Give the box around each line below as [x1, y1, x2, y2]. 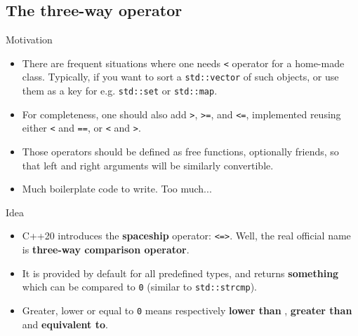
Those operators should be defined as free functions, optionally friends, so [22, 144, 339, 159]
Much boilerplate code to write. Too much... [22, 181, 212, 196]
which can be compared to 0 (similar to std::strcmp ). [22, 279, 257, 294]
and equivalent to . [22, 316, 108, 331]
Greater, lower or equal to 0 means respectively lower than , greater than [22, 302, 352, 317]
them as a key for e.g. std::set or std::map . [22, 83, 218, 98]
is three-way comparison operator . [22, 242, 190, 257]
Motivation [6, 32, 53, 47]
